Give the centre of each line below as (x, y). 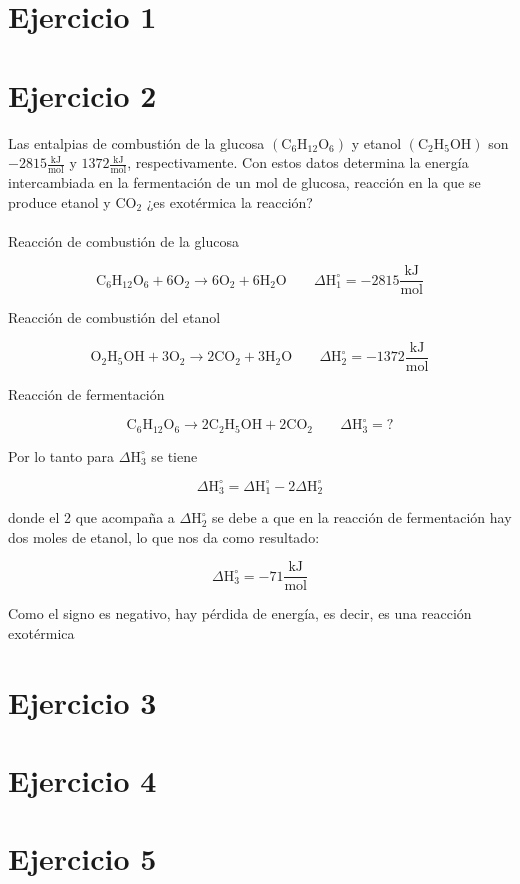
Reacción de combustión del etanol (114, 317)
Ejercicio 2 (82, 94)
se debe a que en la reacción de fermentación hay (362, 517)
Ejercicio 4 (82, 780)
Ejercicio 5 (82, 858)
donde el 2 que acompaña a (91, 517)
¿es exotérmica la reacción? (229, 201)
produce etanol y (59, 201)
